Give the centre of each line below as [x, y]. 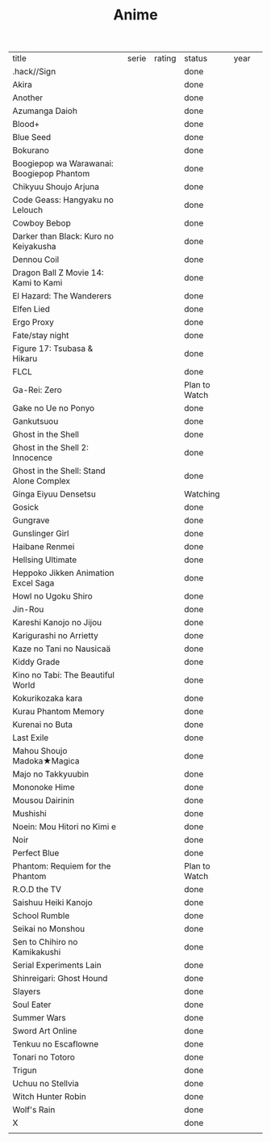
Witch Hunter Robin [49, 1097]
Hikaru [25, 359]
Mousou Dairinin [44, 801]
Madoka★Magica [46, 761]
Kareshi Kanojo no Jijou [57, 623]
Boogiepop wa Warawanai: [63, 163]
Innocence [33, 458]
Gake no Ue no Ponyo [54, 408]
